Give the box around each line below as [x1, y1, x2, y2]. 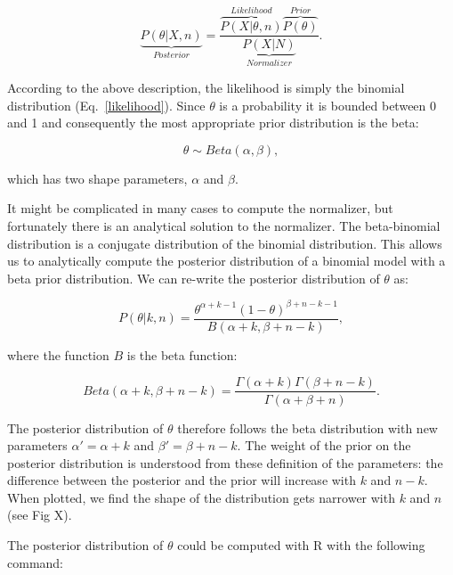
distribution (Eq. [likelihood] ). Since [7, 95, 206, 114]
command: [7, 553, 63, 571]
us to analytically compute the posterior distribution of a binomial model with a [7, 251, 446, 270]
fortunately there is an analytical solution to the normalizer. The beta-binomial [7, 216, 441, 234]
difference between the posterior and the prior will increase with [7, 471, 356, 489]
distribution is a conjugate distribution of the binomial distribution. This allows [7, 234, 442, 252]
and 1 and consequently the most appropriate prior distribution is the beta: [7, 113, 419, 132]
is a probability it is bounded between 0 [219, 95, 437, 114]
